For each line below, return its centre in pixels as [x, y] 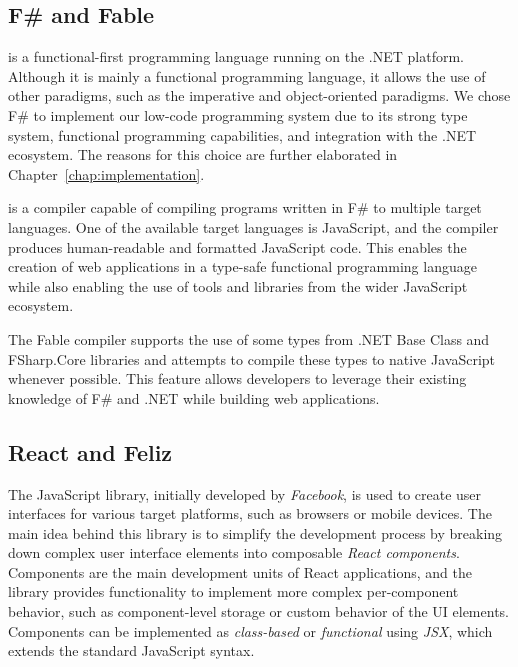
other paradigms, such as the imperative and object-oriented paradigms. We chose [259, 95]
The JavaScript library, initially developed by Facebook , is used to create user [245, 493]
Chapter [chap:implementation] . [106, 173]
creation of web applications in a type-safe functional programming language [242, 266]
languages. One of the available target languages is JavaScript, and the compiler [253, 226]
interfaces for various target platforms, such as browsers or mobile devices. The [250, 513]
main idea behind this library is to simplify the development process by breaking [255, 532]
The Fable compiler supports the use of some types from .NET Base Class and [249, 338]
